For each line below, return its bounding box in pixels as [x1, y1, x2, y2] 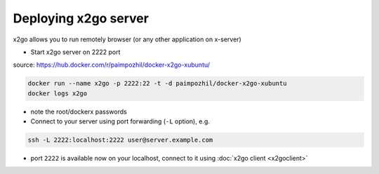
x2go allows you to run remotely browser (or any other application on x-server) [13, 35, 241, 43]
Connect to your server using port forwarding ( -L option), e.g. [30, 117, 210, 126]
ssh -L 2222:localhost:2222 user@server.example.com [27, 136, 213, 144]
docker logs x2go [27, 89, 88, 98]
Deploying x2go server [13, 11, 149, 26]
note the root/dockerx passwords [30, 107, 128, 116]
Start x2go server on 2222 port [30, 48, 121, 56]
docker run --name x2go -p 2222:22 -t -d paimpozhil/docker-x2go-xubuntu [27, 79, 287, 88]
